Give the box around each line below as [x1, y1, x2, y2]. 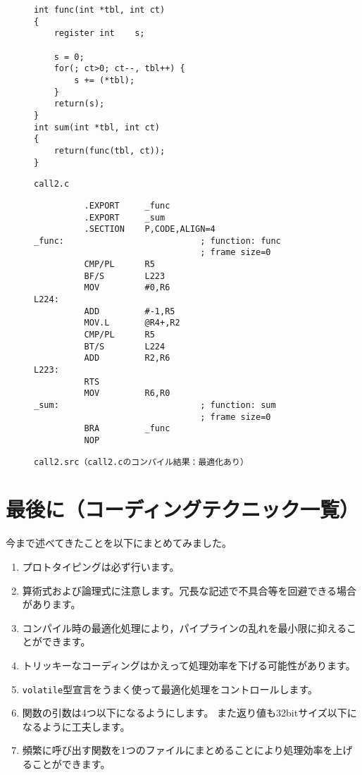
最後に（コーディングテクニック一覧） [6, 495, 360, 523]
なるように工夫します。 [22, 719, 130, 733]
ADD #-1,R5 [84, 306, 175, 316]
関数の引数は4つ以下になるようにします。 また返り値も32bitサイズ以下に [22, 705, 357, 720]
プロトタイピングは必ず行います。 [22, 559, 180, 573]
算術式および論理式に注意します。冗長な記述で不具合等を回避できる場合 [22, 583, 357, 597]
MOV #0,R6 [84, 283, 170, 293]
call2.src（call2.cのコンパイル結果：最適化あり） [34, 457, 249, 467]
